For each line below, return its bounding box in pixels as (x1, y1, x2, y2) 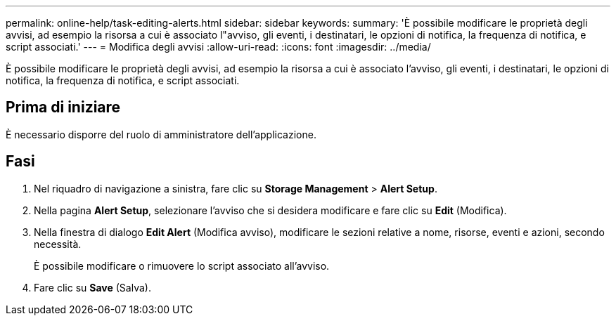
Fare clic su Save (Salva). (34, 281, 151, 294)
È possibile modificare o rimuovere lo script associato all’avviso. (34, 259, 330, 272)
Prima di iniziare (6, 98, 121, 117)
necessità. (34, 237, 82, 250)
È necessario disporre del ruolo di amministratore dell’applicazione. (6, 128, 316, 140)
